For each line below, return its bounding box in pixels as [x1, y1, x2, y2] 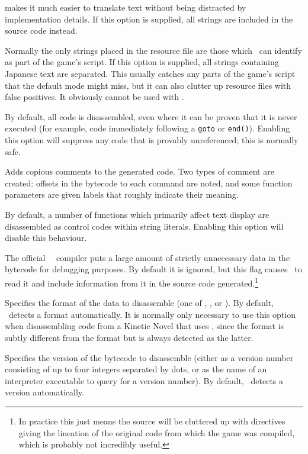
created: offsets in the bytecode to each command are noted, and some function [5, 176, 293, 189]
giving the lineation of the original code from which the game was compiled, [18, 426, 295, 439]
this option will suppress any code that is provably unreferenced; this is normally [5, 134, 299, 146]
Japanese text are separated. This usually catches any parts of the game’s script [5, 67, 296, 79]
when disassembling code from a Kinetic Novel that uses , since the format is [5, 320, 284, 332]
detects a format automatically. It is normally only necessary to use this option [8, 308, 296, 320]
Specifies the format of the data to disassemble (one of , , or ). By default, [5, 297, 274, 309]
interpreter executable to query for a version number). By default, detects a [5, 374, 284, 387]
